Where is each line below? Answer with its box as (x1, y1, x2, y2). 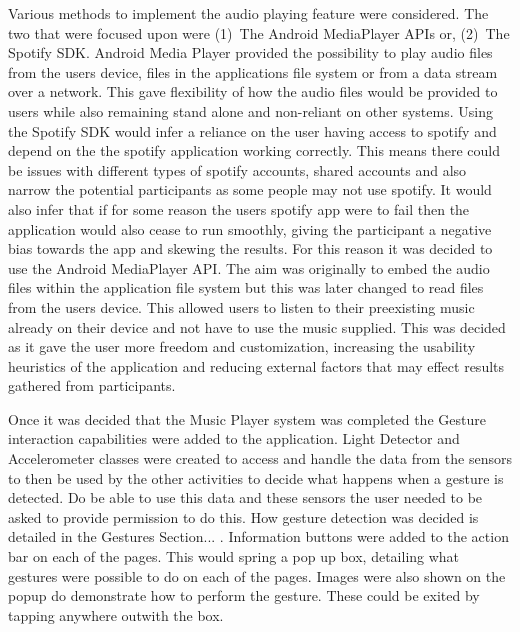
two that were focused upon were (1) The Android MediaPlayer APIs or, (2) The (8, 22, 510, 43)
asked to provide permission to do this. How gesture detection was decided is (8, 506, 479, 527)
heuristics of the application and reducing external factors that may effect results (8, 355, 505, 376)
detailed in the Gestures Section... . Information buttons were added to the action (8, 526, 509, 547)
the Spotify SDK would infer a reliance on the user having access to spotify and (8, 120, 497, 141)
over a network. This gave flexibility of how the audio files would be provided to (8, 81, 498, 102)
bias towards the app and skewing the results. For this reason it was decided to (8, 238, 493, 259)
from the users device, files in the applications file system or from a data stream (8, 61, 498, 82)
